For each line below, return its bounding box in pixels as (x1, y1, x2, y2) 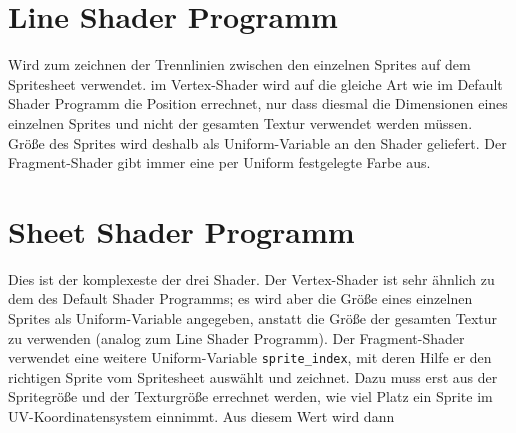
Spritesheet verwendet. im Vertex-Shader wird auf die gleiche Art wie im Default (8, 73, 503, 94)
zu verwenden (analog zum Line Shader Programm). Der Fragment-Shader (8, 327, 465, 348)
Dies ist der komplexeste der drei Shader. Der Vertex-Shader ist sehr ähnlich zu (8, 268, 495, 289)
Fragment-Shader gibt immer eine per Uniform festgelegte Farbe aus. (8, 152, 431, 173)
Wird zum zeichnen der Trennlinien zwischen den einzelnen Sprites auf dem (8, 54, 471, 75)
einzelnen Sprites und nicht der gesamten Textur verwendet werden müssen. (8, 112, 473, 133)
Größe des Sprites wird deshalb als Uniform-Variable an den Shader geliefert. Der (8, 132, 507, 153)
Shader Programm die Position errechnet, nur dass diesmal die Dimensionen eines (8, 93, 508, 114)
